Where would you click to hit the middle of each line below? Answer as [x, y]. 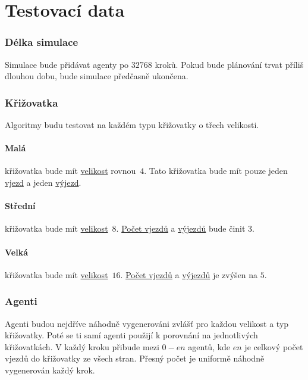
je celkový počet [274, 346]
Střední [20, 206]
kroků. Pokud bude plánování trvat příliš [229, 64]
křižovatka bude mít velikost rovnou [70, 171]
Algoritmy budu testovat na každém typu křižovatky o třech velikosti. [132, 124]
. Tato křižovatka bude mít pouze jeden [216, 171]
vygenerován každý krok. [50, 370]
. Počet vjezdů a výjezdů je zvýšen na [189, 274]
